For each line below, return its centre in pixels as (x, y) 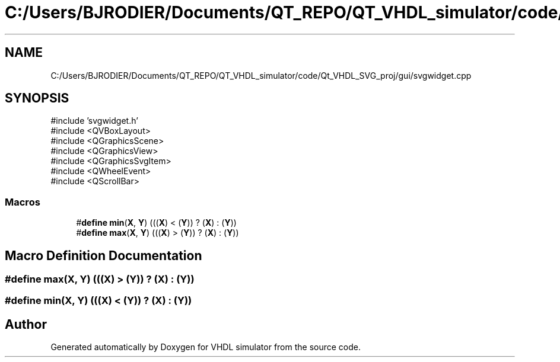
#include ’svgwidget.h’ (94, 121)
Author (26, 324)
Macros (23, 202)
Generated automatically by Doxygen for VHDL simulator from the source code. (206, 347)
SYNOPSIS (37, 98)
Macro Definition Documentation (104, 255)
